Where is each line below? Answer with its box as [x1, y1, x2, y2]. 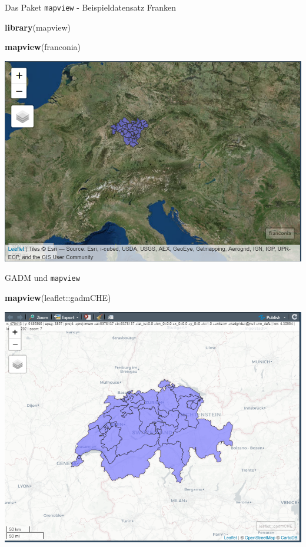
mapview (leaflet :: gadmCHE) [5, 291, 111, 304]
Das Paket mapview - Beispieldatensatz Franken [5, 1, 177, 13]
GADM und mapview [5, 271, 80, 284]
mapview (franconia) [5, 41, 81, 53]
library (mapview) [5, 21, 71, 33]
